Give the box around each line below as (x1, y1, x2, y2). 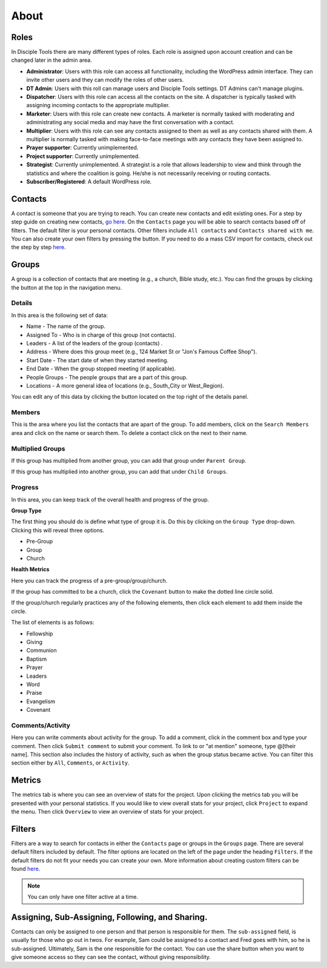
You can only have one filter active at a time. (27, 893, 139, 900)
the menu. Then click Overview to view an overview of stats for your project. (11, 808, 204, 815)
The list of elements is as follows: (11, 618, 94, 626)
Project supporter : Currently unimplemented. (26, 152, 140, 160)
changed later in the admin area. (11, 56, 92, 64)
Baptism (26, 655, 47, 663)
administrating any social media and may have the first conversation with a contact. (26, 119, 235, 126)
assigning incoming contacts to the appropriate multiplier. (26, 102, 170, 109)
